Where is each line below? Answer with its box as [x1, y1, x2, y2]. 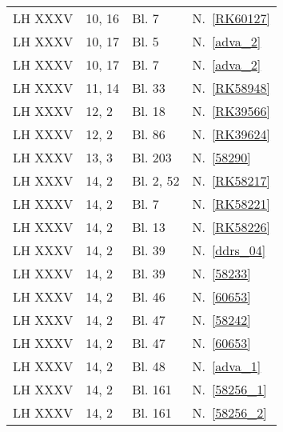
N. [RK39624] [192, 125, 271, 143]
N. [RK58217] [192, 171, 271, 190]
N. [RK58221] [192, 194, 271, 213]
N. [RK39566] [192, 102, 271, 120]
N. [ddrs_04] [192, 241, 266, 259]
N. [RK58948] [192, 78, 271, 97]
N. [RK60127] [192, 9, 271, 27]
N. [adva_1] [192, 357, 261, 375]
